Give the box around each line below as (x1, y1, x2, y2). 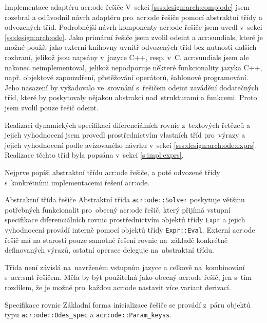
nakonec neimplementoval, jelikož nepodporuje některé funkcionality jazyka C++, (5, 62, 262, 72)
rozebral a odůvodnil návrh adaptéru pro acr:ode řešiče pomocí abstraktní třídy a (5, 11, 262, 22)
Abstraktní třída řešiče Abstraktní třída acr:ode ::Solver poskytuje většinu (5, 194, 245, 205)
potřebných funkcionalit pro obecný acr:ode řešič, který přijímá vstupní (5, 204, 231, 215)
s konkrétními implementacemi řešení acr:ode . (5, 177, 150, 187)
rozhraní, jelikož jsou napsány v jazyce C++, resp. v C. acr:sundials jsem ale (5, 51, 249, 62)
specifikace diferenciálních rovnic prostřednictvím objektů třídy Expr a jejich (5, 214, 245, 225)
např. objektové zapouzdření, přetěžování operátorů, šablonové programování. (5, 72, 249, 83)
